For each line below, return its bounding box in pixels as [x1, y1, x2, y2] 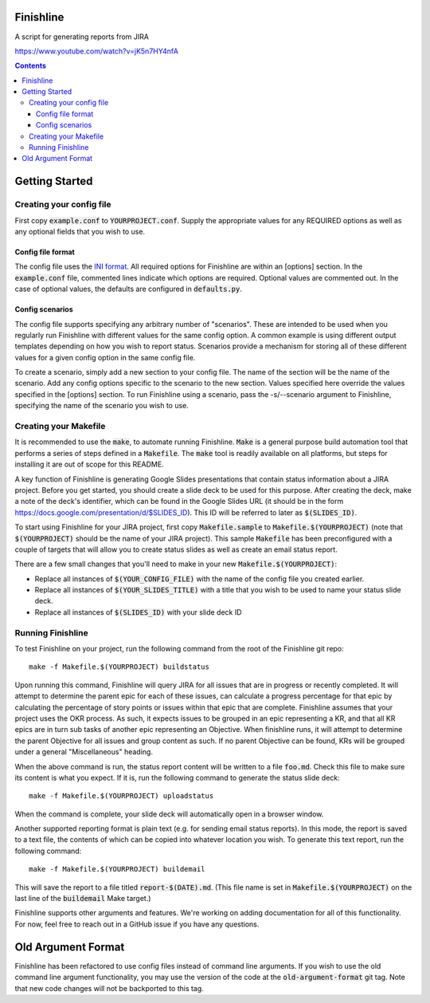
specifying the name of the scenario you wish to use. [14, 401, 189, 411]
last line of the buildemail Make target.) [14, 894, 151, 903]
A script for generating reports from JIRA [14, 32, 149, 41]
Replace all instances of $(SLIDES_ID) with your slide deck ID [34, 607, 242, 617]
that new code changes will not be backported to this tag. [14, 983, 205, 993]
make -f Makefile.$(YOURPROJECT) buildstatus [29, 663, 210, 671]
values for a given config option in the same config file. [14, 352, 196, 362]
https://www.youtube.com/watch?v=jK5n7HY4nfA [14, 46, 179, 56]
